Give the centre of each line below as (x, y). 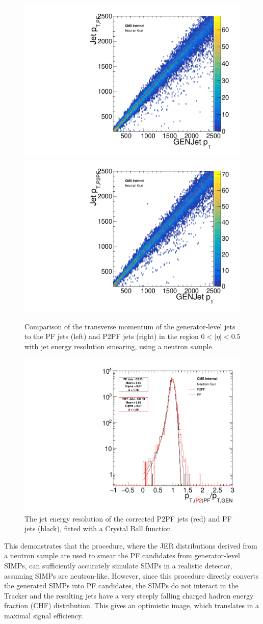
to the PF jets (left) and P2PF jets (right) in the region (112, 336)
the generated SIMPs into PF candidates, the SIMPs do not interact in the (121, 586)
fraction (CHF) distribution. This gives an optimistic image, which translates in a (132, 605)
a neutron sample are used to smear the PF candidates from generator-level (122, 555)
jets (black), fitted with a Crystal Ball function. (99, 528)
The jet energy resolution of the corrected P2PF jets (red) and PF (128, 518)
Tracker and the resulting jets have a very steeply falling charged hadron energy (129, 595)
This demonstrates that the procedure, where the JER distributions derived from (131, 545)
